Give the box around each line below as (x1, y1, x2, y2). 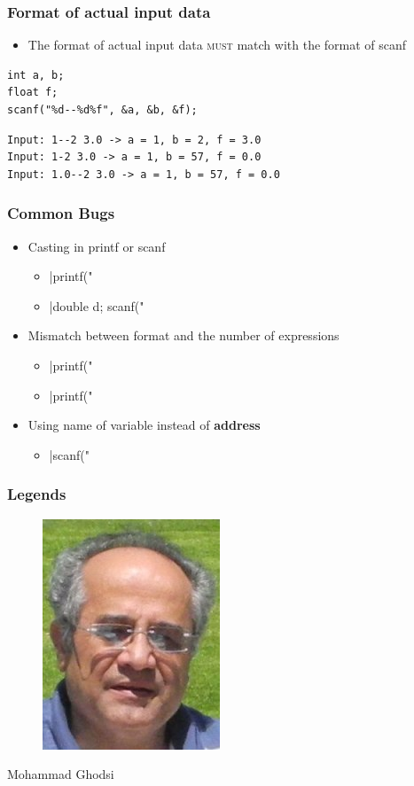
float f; (7, 86, 59, 99)
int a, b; (7, 68, 65, 82)
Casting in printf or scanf (27, 237, 166, 255)
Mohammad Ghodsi (7, 765, 114, 783)
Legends (7, 483, 66, 505)
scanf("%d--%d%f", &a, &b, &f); (7, 104, 198, 116)
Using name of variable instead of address (27, 416, 261, 434)
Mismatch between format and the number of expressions (27, 326, 340, 345)
